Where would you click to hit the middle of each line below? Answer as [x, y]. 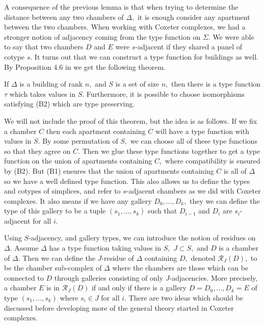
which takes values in [43, 93]
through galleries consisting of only [109, 277]
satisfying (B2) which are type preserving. [70, 104]
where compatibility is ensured [213, 161]
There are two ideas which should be [186, 298]
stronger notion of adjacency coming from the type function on [102, 36]
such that [162, 211]
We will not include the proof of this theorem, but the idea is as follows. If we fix [131, 120]
